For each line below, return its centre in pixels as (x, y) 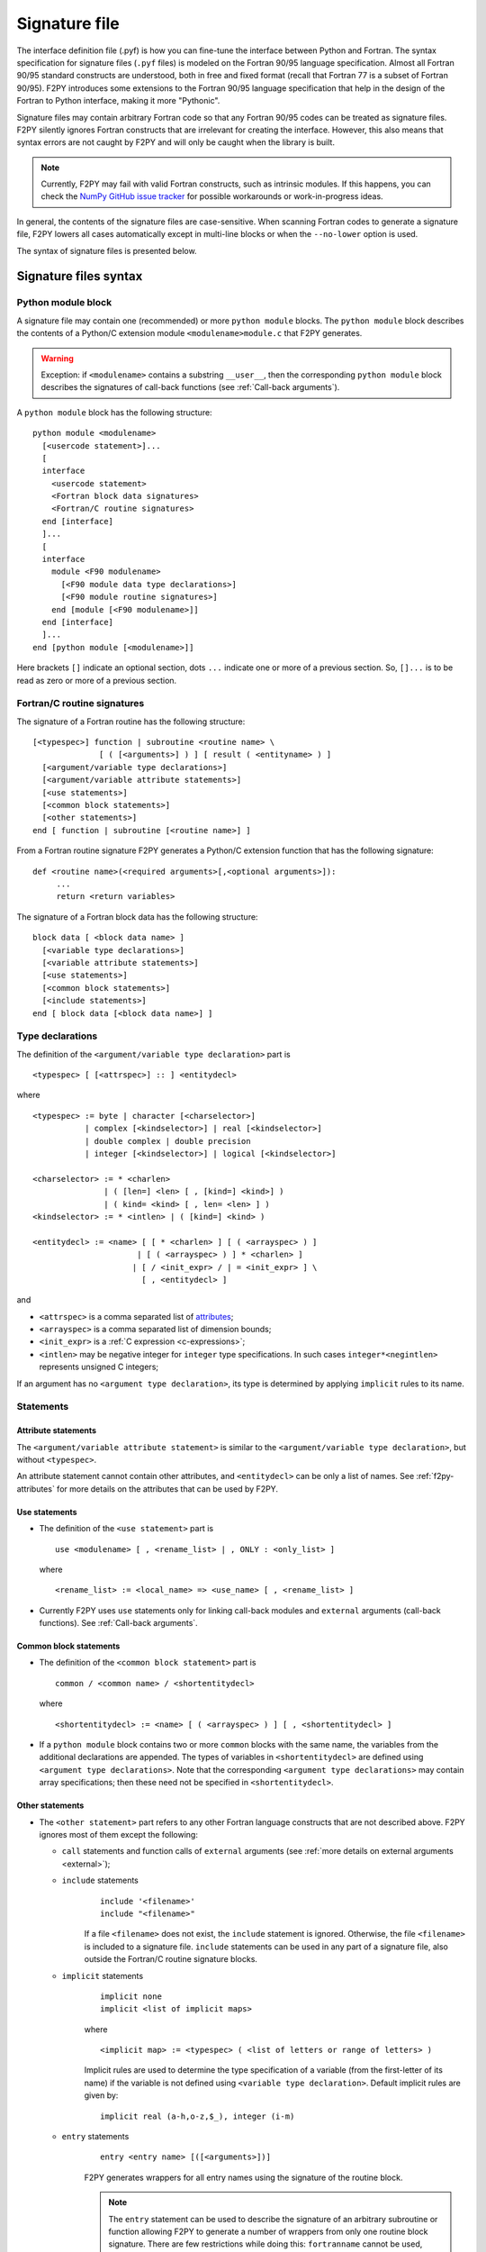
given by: (101, 2095)
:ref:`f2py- (435, 1476)
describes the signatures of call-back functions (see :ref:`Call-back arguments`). (190, 387)
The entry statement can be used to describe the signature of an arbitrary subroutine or (273, 2219)
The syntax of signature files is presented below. (107, 250)
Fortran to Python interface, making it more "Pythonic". (118, 101)
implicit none (131, 1996)
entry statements (95, 2137)
